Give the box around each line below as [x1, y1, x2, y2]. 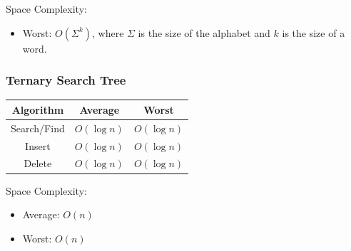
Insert [25, 138, 51, 153]
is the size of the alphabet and [138, 25, 270, 40]
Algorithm [11, 102, 64, 117]
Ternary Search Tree [6, 71, 126, 89]
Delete [24, 156, 52, 171]
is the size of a [282, 25, 345, 40]
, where [92, 25, 124, 40]
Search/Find [11, 120, 65, 135]
